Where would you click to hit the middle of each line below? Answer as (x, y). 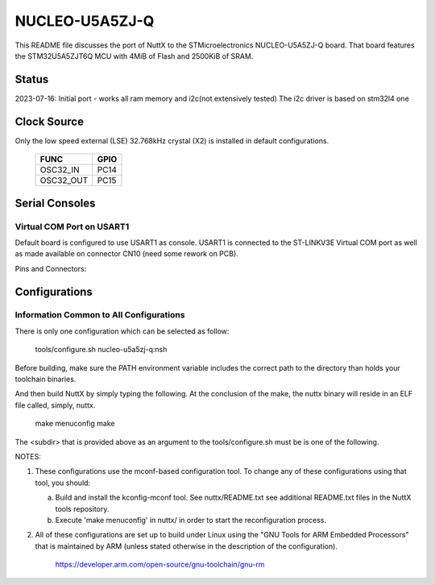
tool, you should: (63, 483)
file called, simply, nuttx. (55, 405)
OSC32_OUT (64, 180)
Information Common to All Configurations (100, 315)
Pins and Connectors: (51, 268)
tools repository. (82, 508)
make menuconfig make (75, 424)
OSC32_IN (60, 170)
